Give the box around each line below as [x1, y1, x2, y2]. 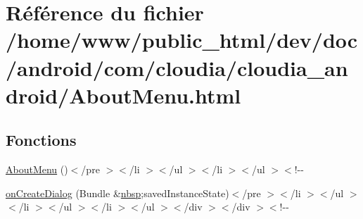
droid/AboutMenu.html [6, 80, 241, 109]
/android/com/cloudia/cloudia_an [6, 53, 348, 82]
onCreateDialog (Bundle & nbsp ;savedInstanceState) [6, 185, 229, 200]
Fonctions [6, 129, 77, 151]
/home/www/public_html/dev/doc [6, 25, 358, 54]
